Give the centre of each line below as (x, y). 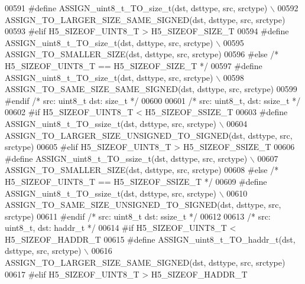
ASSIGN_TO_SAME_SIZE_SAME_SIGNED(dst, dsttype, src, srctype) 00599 (151, 89)
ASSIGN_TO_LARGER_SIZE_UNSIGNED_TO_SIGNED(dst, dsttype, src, (149, 135)
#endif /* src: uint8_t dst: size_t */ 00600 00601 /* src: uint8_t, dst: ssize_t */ (153, 100)
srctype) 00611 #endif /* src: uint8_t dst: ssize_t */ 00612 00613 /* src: (138, 216)
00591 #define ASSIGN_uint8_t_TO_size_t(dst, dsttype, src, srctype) (136, 8)
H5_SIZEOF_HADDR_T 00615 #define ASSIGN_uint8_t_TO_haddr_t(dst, (150, 239)
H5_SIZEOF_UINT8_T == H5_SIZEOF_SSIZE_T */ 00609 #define (136, 181)
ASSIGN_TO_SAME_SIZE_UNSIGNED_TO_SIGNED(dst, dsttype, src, (143, 205)
